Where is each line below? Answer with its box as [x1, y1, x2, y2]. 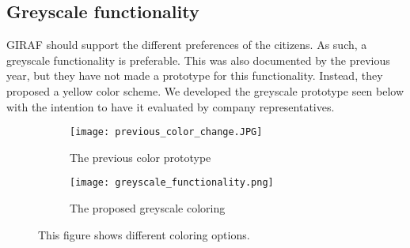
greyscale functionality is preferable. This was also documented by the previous [6, 51, 390, 68]
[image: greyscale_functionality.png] [70, 177, 274, 189]
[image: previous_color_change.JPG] [70, 126, 263, 138]
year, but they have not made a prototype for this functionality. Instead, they [6, 67, 383, 84]
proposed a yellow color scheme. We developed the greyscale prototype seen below [6, 82, 404, 99]
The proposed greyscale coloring [70, 200, 226, 216]
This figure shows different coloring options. [38, 226, 250, 242]
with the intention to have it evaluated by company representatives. [6, 98, 335, 115]
